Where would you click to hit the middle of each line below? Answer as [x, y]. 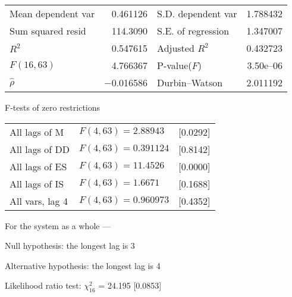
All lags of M [37, 132]
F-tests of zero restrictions [53, 107]
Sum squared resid [48, 31]
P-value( [175, 65]
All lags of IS [37, 183]
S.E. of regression [193, 31]
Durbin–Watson [190, 82]
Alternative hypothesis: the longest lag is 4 [83, 265]
